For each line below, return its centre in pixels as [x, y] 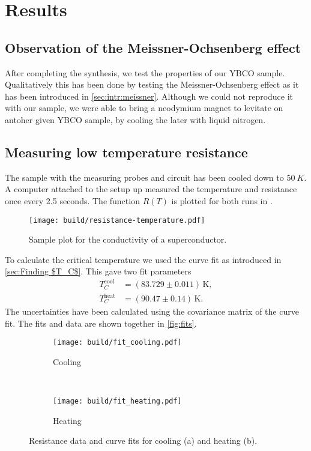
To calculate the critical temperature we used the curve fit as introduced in [143, 259]
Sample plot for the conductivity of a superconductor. [128, 239]
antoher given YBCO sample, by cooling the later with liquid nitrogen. [135, 119]
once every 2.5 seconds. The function [72, 200]
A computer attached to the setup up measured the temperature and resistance [151, 189]
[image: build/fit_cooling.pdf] [117, 343]
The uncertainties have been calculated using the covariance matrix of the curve [152, 311]
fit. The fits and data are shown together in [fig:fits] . [101, 323]
